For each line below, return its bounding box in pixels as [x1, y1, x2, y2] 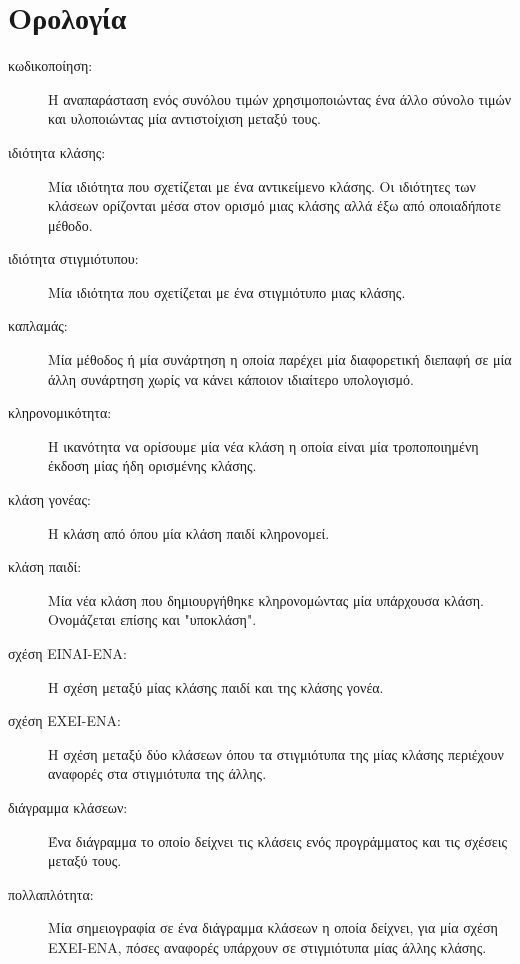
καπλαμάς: [8, 315, 68, 336]
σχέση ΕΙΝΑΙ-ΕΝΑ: [8, 643, 127, 663]
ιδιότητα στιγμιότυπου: [8, 248, 139, 269]
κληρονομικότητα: [8, 402, 112, 423]
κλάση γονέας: [8, 489, 91, 510]
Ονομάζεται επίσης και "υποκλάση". [48, 609, 257, 630]
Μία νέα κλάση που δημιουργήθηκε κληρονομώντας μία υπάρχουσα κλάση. [48, 589, 484, 610]
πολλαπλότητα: [8, 883, 94, 904]
